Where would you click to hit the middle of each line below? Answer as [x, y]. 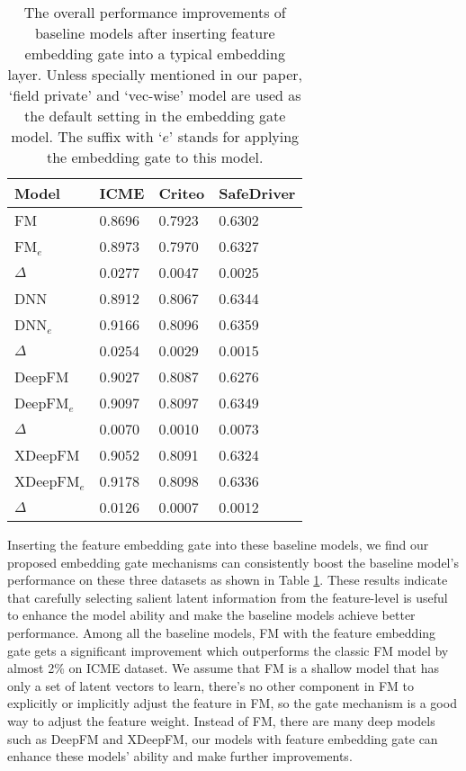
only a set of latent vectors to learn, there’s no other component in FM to [211, 685]
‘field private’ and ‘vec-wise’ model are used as [155, 95]
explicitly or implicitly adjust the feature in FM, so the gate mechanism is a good [232, 703]
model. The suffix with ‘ [87, 136]
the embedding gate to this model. [155, 157]
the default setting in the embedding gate [155, 116]
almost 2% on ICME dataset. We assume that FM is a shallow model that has [223, 668]
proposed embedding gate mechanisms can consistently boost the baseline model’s [233, 562]
